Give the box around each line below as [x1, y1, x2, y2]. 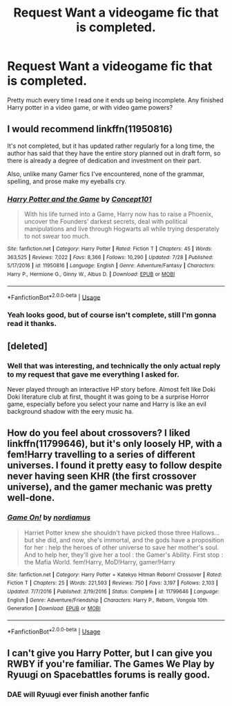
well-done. [7, 492, 55, 504]
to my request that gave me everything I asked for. [7, 370, 180, 379]
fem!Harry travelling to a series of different [7, 449, 195, 461]
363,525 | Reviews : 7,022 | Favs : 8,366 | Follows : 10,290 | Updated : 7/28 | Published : [7, 254, 214, 260]
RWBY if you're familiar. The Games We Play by [7, 658, 215, 669]
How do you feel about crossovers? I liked [7, 427, 191, 439]
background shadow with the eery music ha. [7, 407, 134, 415]
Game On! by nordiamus [7, 513, 91, 522]
